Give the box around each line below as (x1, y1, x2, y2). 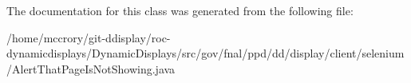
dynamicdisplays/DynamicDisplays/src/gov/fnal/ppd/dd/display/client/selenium (6, 45, 405, 61)
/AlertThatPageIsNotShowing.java (6, 60, 176, 77)
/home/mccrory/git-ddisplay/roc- (6, 29, 171, 45)
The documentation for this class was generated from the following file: (6, 2, 354, 18)
